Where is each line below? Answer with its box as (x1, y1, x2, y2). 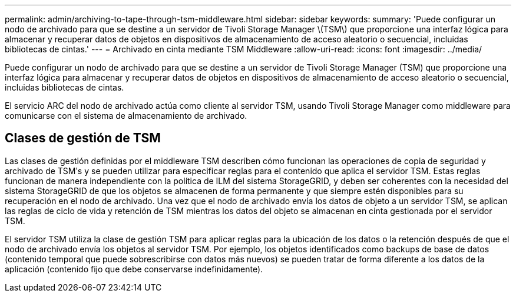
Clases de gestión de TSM (5, 131, 161, 146)
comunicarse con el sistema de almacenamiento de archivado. (5, 111, 247, 121)
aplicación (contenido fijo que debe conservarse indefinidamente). (5, 263, 263, 274)
